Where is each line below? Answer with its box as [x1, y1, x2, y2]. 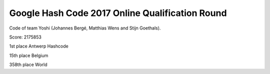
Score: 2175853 [9, 34, 42, 40]
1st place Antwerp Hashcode [9, 43, 68, 49]
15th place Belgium [9, 52, 48, 58]
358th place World [9, 61, 47, 67]
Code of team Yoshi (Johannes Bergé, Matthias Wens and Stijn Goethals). [9, 25, 161, 31]
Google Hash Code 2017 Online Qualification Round [9, 7, 227, 18]
